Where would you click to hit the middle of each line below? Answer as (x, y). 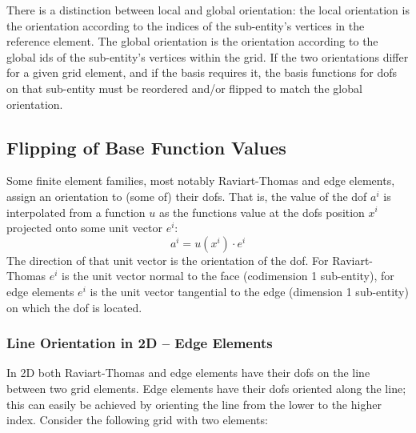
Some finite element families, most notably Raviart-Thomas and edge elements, (201, 180)
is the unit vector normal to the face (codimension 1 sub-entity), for (228, 276)
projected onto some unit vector (84, 228)
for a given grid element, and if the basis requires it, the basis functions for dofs (202, 72)
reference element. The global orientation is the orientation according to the (192, 41)
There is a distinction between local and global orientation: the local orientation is (208, 10)
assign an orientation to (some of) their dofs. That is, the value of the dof (187, 196)
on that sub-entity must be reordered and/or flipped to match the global (184, 88)
